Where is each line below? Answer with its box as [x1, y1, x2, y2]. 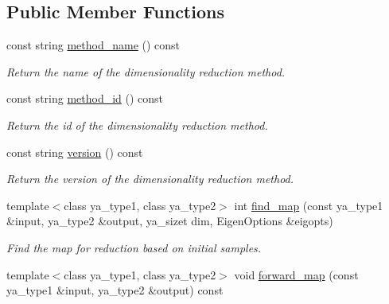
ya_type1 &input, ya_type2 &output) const [6, 282, 224, 298]
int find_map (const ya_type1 [234, 197, 383, 213]
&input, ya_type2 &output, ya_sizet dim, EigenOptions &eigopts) [6, 212, 333, 229]
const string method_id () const [6, 90, 164, 107]
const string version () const [6, 143, 143, 160]
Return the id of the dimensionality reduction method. [6, 116, 268, 133]
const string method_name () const [6, 37, 181, 53]
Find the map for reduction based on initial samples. [6, 239, 262, 255]
